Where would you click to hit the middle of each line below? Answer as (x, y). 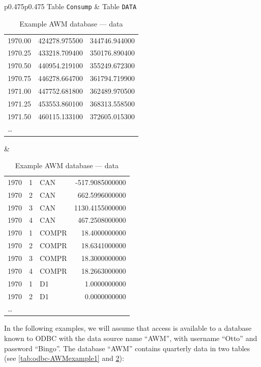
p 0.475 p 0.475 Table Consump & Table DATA (70, 6)
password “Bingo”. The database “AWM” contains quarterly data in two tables (127, 348)
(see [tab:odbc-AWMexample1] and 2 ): (64, 358)
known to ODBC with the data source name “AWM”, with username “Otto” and (131, 338)
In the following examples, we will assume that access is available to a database (128, 328)
